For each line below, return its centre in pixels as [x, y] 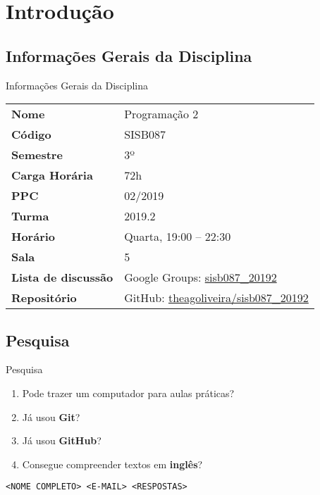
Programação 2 [161, 114]
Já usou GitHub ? [62, 440]
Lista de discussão [62, 277]
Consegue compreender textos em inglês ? [112, 464]
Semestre [37, 155]
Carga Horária [52, 175]
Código [31, 134]
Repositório [44, 298]
